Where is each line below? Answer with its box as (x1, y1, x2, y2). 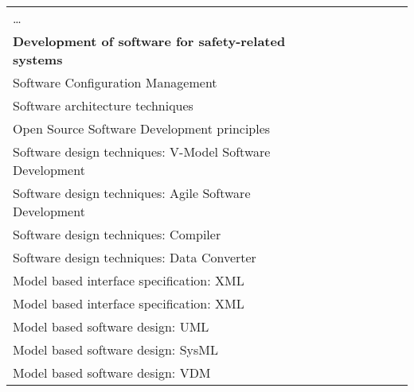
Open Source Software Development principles (13, 119, 271, 138)
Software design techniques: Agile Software (13, 184, 251, 202)
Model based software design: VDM (13, 363, 211, 382)
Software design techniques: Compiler (13, 225, 221, 243)
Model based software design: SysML (13, 340, 218, 359)
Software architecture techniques (13, 96, 193, 114)
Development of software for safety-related (13, 32, 286, 50)
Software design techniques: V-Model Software (13, 142, 271, 161)
